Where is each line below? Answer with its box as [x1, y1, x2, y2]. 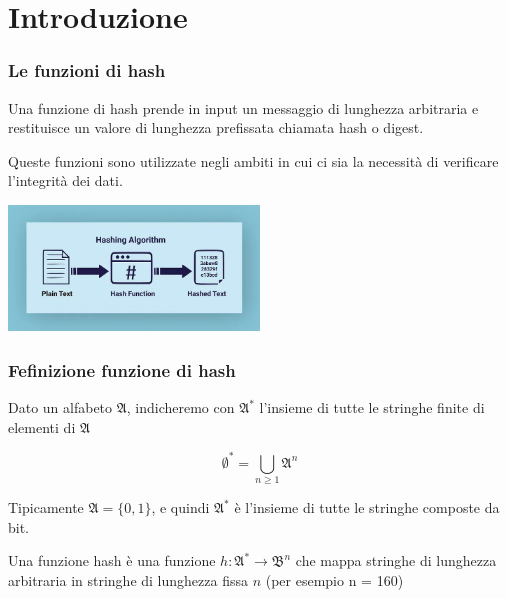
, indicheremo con [126, 397, 235, 418]
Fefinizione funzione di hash [8, 357, 236, 382]
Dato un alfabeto [8, 397, 113, 418]
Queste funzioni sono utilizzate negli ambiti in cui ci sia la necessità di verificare [8, 150, 499, 171]
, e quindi [151, 497, 210, 518]
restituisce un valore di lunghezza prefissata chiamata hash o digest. [8, 117, 424, 138]
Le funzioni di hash [8, 58, 166, 83]
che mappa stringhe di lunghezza [295, 550, 497, 571]
